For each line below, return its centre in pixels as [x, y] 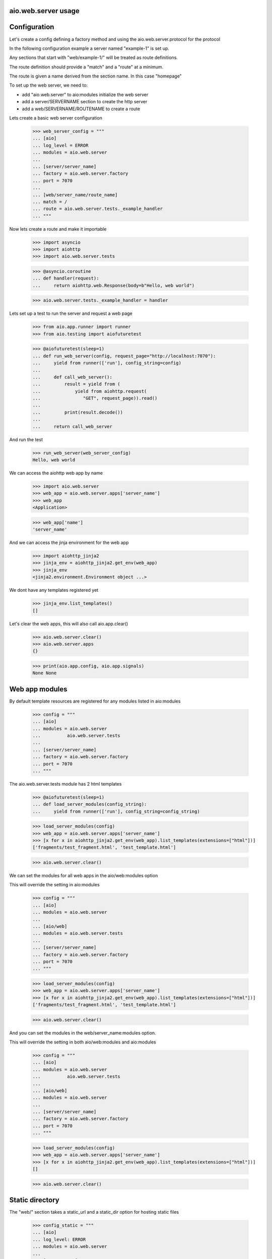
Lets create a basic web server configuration [56, 118]
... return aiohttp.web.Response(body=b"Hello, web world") [114, 285]
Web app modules [38, 689]
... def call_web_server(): [73, 377]
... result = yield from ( [76, 384]
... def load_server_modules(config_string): [90, 804]
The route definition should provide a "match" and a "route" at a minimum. [86, 67]
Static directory [35, 1200]
